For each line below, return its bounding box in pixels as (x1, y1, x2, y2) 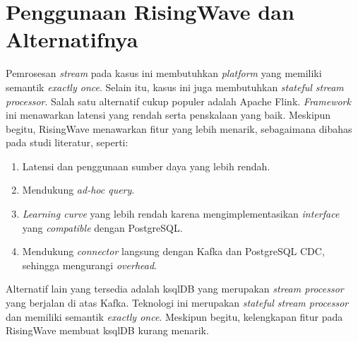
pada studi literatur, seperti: (6, 135, 129, 150)
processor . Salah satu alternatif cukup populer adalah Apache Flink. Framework (6, 93, 351, 108)
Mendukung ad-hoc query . (22, 182, 135, 197)
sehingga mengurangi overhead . (22, 257, 157, 272)
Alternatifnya (6, 25, 138, 54)
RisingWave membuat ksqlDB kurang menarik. (6, 323, 209, 338)
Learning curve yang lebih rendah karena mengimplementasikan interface (22, 206, 340, 221)
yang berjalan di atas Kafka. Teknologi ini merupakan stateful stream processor (6, 295, 349, 310)
